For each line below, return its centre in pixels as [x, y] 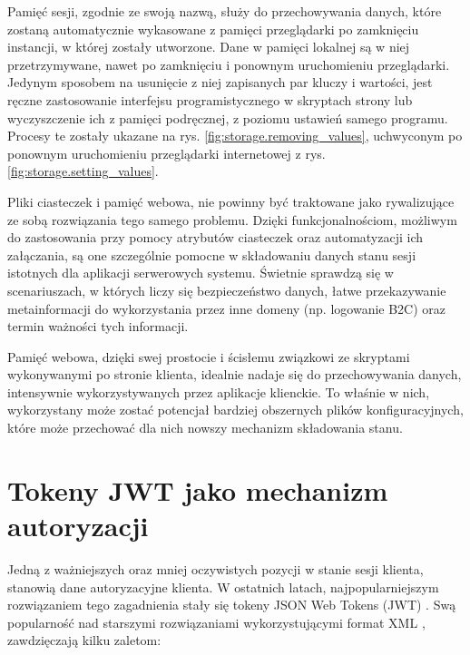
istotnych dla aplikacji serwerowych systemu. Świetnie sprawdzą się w [201, 273]
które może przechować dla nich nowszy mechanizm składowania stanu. [205, 428]
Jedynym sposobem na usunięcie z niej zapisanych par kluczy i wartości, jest [220, 82]
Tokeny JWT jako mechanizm [198, 489]
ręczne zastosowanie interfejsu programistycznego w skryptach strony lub [210, 99]
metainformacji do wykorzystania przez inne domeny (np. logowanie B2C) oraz [227, 308]
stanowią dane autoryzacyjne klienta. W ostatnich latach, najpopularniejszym [223, 587]
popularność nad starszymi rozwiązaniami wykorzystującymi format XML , [216, 622]
